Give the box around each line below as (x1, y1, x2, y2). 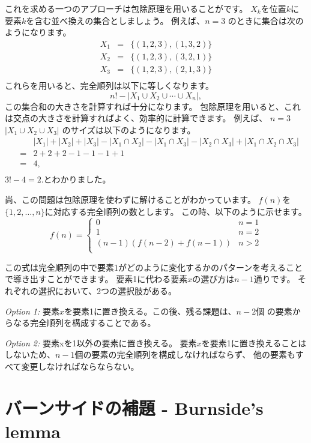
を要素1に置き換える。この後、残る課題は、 (64, 304, 237, 317)
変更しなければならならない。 (21, 360, 139, 372)
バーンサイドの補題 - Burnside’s (5, 395, 264, 420)
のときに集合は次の (228, 14, 304, 26)
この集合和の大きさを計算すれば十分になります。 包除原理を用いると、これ (5, 100, 301, 112)
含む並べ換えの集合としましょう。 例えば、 (34, 14, 205, 26)
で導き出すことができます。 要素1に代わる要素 (5, 273, 188, 285)
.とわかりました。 (41, 173, 111, 185)
